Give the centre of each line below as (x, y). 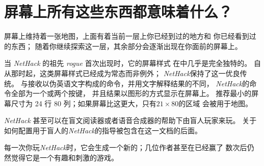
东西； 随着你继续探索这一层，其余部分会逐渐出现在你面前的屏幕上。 (126, 46)
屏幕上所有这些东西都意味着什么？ (118, 11)
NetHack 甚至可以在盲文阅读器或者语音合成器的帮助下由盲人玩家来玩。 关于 (130, 120)
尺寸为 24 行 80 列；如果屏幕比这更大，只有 (84, 103)
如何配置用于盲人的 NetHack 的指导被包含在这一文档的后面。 (103, 130)
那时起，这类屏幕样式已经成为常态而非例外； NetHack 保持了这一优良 (125, 73)
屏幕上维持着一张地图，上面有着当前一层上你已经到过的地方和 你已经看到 (127, 36)
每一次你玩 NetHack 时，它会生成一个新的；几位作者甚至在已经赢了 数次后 (126, 147)
